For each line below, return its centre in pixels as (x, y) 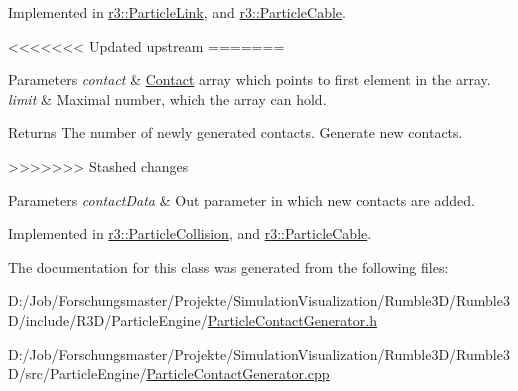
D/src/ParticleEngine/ (77, 373)
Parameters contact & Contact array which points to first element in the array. (249, 79)
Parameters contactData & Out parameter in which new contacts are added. (241, 199)
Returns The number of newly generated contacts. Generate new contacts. (235, 132)
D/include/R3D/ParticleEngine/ (108, 319)
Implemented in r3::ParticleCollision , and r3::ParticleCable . (190, 233)
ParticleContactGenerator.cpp (238, 373)
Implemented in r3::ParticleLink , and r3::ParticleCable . (177, 12)
